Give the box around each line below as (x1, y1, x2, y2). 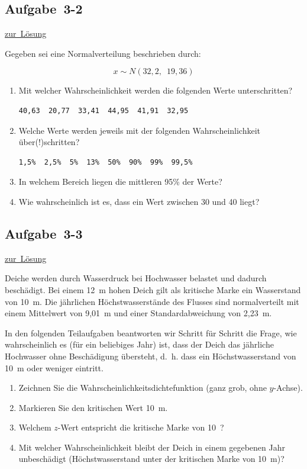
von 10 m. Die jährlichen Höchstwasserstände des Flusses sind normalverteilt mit (5, 295, 299, 307)
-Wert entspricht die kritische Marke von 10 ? (57, 421, 224, 433)
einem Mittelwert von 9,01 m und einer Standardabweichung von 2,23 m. (5, 307, 272, 319)
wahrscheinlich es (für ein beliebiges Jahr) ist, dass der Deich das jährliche (5, 338, 274, 351)
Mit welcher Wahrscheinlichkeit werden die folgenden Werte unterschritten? (18, 84, 293, 97)
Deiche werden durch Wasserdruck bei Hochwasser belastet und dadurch (5, 272, 267, 284)
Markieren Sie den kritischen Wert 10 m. (18, 401, 168, 413)
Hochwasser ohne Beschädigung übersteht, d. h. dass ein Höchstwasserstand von (5, 349, 296, 362)
